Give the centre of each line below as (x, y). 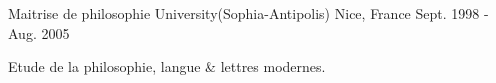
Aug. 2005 (39, 32)
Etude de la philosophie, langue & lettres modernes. (167, 66)
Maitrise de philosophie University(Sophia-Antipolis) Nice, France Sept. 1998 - (248, 13)
